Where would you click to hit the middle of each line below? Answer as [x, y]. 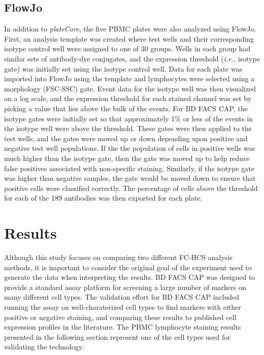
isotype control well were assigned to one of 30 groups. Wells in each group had [127, 49]
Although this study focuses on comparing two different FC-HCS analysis [118, 257]
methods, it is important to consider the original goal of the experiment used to [128, 267]
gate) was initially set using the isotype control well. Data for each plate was [123, 68]
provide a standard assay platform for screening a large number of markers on [125, 287]
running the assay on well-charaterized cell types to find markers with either [123, 306]
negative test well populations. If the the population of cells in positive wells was [129, 148]
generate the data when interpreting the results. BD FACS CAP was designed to [130, 277]
